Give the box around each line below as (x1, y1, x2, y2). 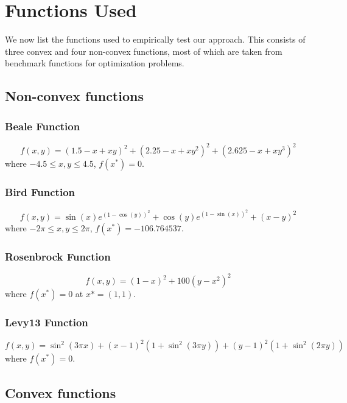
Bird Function (5, 184, 75, 200)
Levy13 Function (5, 315, 88, 330)
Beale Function (5, 118, 80, 133)
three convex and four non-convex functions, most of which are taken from (5, 44, 282, 57)
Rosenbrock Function (5, 248, 111, 264)
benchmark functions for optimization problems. (5, 57, 184, 69)
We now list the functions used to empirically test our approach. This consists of (5, 33, 306, 46)
